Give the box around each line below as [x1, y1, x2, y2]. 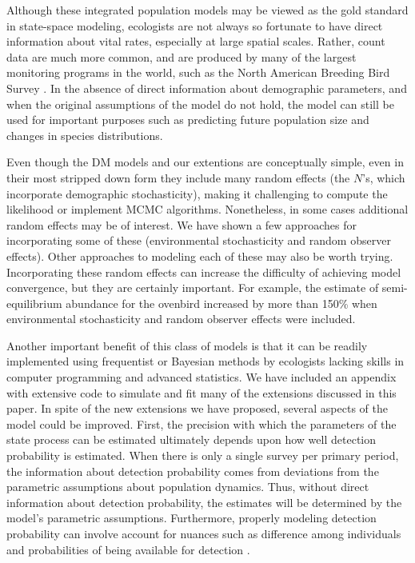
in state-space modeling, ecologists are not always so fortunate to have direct [6, 17, 383, 34]
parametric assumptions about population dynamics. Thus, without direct [6, 478, 369, 495]
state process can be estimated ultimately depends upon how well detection [6, 431, 376, 448]
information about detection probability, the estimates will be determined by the [6, 493, 402, 510]
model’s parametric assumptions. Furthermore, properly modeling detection [6, 509, 377, 526]
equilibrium [6, 294, 62, 311]
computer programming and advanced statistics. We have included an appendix [6, 369, 397, 385]
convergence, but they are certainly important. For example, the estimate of [6, 279, 379, 296]
